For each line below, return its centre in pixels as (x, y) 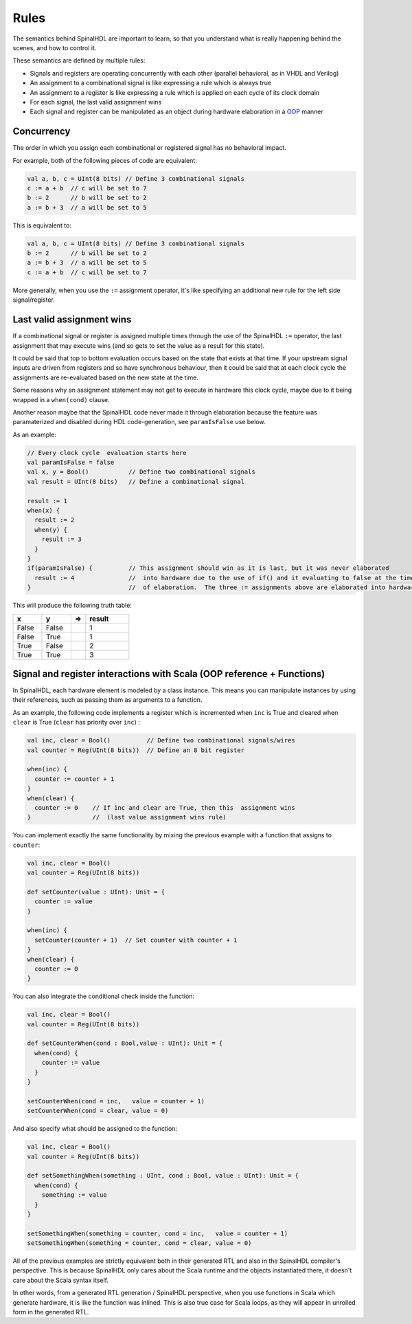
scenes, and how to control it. (55, 47)
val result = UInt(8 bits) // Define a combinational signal (136, 482)
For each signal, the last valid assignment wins (96, 102)
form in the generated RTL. (51, 1312)
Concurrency (42, 132)
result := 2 (55, 520)
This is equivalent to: (42, 225)
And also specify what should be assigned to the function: (95, 1129)
